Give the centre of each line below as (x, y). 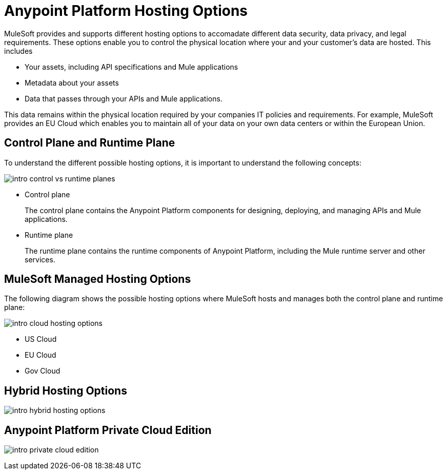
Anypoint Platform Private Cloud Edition (108, 430)
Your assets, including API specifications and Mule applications (131, 67)
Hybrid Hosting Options (66, 390)
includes (18, 51)
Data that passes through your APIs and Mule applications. (124, 98)
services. (40, 259)
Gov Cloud (43, 371)
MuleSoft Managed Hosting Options (98, 279)
